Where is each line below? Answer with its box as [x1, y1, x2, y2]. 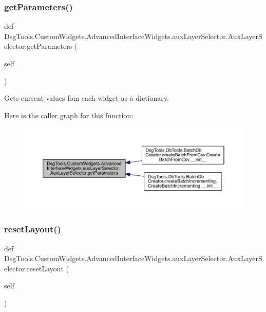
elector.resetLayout [4, 263, 64, 273]
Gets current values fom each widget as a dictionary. [4, 93, 169, 103]
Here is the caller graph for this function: [4, 109, 134, 120]
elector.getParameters [4, 41, 72, 51]
